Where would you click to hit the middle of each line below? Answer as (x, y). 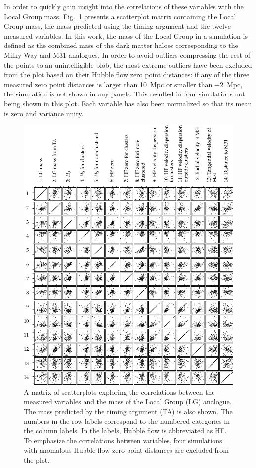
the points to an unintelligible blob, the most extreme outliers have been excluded (128, 65)
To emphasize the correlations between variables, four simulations (123, 440)
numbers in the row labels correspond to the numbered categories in (127, 421)
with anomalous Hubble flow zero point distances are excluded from (126, 450)
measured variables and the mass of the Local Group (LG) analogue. (128, 401)
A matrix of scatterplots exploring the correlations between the (119, 392)
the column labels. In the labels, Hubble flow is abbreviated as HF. (125, 431)
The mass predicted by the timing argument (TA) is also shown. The (128, 411)
